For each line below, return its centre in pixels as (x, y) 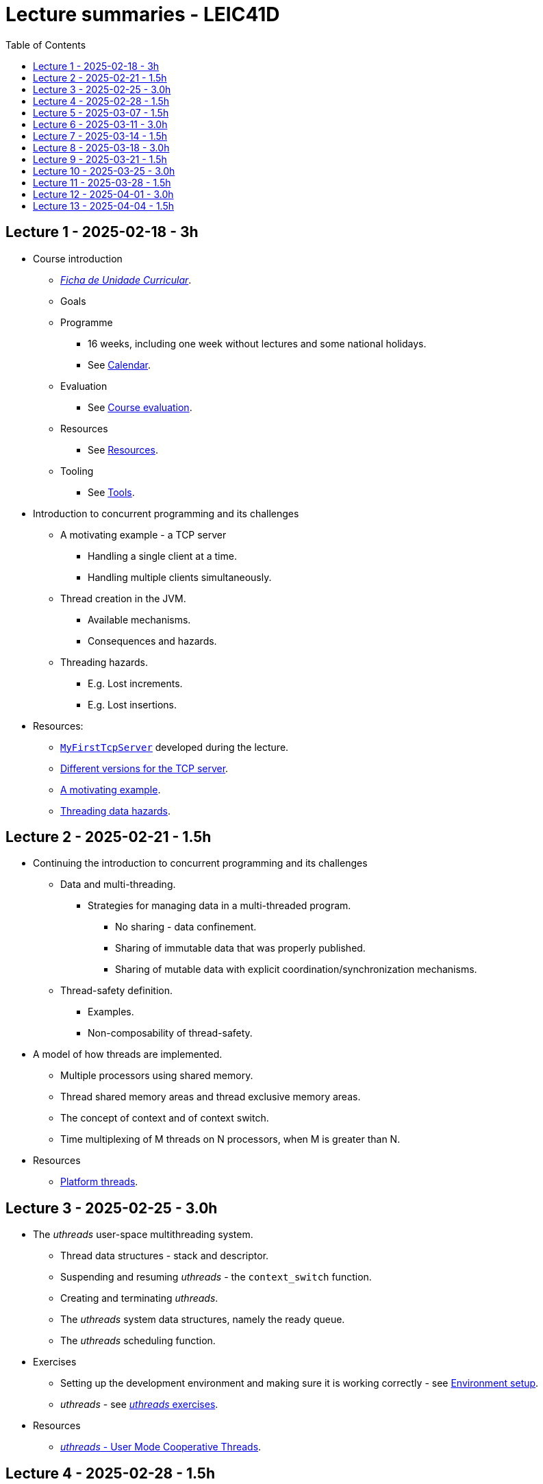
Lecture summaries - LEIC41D (143, 14)
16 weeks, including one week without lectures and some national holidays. (257, 343)
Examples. (111, 1012)
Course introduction (78, 258)
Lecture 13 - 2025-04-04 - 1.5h (104, 206)
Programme (87, 322)
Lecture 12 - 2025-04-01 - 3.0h (103, 194)
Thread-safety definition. (117, 991)
